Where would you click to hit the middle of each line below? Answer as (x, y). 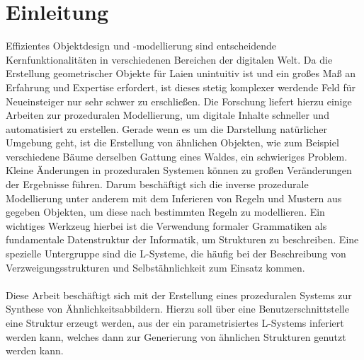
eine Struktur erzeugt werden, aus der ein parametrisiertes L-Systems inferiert (175, 323)
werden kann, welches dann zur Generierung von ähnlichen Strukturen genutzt (176, 336)
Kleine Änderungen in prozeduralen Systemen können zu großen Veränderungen (179, 170)
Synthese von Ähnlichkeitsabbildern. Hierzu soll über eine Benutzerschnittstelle (177, 309)
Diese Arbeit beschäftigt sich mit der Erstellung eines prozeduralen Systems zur (179, 295)
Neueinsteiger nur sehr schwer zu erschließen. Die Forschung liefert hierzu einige (179, 101)
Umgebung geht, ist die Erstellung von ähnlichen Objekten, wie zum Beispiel (172, 143)
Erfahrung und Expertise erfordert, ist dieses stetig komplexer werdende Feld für (181, 87)
